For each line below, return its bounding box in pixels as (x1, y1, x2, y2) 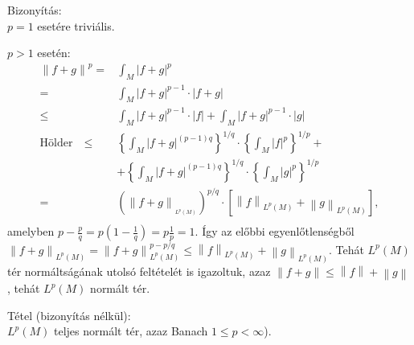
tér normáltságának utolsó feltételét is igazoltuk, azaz (7, 263, 271, 279)
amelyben (7, 223, 55, 240)
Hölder (39, 138, 73, 150)
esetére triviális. (37, 17, 115, 34)
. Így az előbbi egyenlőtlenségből (195, 223, 355, 240)
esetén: (37, 44, 71, 61)
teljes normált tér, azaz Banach (53, 322, 208, 339)
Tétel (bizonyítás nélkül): (7, 306, 131, 323)
